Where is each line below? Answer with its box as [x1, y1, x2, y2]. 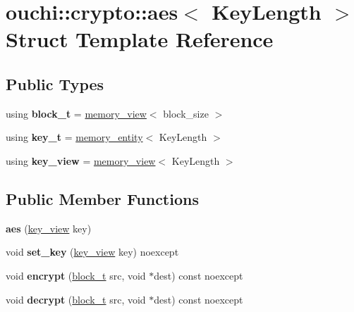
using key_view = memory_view [6, 153, 156, 168]
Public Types [6, 73, 104, 94]
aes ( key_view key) [6, 220, 92, 235]
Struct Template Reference [6, 25, 274, 54]
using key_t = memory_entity [6, 130, 143, 144]
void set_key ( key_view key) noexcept [6, 244, 179, 259]
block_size [163, 106, 209, 120]
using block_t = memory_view [6, 106, 147, 120]
